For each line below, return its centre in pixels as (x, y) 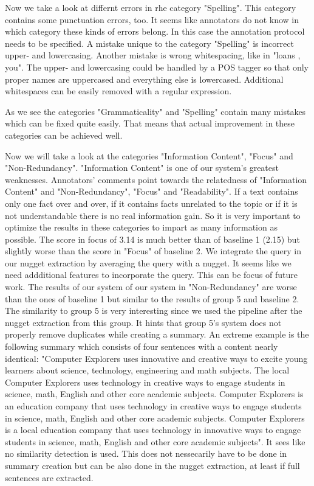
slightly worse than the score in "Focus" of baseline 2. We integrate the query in (153, 251)
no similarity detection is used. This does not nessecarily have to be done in (146, 453)
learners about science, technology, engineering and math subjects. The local (147, 370)
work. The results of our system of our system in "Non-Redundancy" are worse (151, 287)
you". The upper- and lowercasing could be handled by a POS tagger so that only (157, 67)
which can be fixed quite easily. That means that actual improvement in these (150, 123)
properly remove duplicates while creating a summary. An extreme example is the (157, 334)
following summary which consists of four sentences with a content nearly (142, 346)
